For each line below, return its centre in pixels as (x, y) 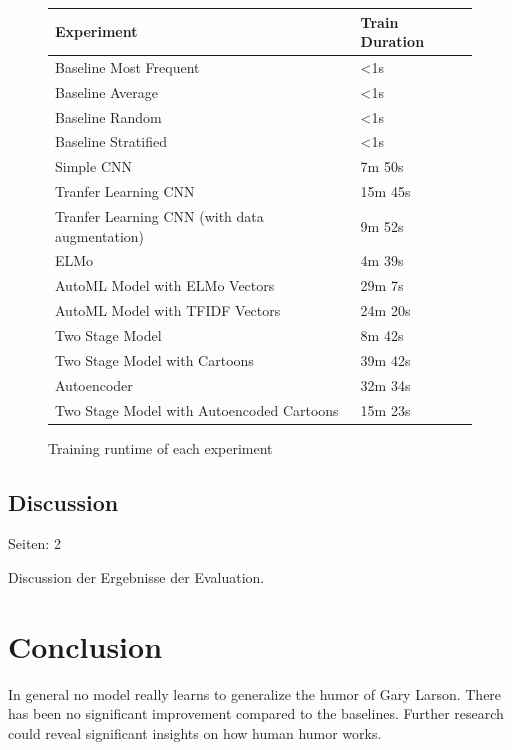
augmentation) (100, 235)
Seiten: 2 (34, 543)
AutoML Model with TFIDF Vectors (168, 310)
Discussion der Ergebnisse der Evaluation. (136, 576)
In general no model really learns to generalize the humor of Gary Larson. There (255, 693)
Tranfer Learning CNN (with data (159, 216)
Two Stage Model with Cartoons (154, 359)
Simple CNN (93, 166)
